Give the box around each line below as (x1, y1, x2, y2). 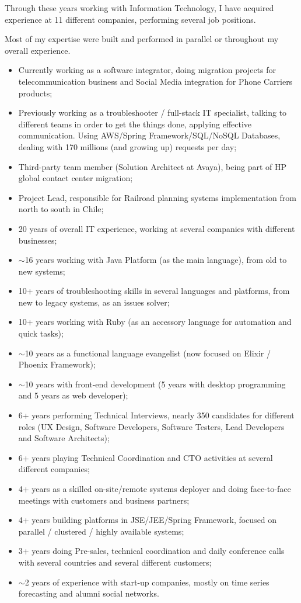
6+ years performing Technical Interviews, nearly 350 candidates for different (18, 409, 295, 421)
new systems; (18, 265, 65, 277)
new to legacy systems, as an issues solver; (18, 296, 170, 308)
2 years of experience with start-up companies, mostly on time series (24, 576, 269, 588)
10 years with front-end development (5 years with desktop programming (24, 377, 286, 390)
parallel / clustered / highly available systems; (18, 525, 184, 537)
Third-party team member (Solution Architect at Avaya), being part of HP (18, 160, 287, 172)
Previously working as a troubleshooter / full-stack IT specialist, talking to (18, 106, 287, 119)
